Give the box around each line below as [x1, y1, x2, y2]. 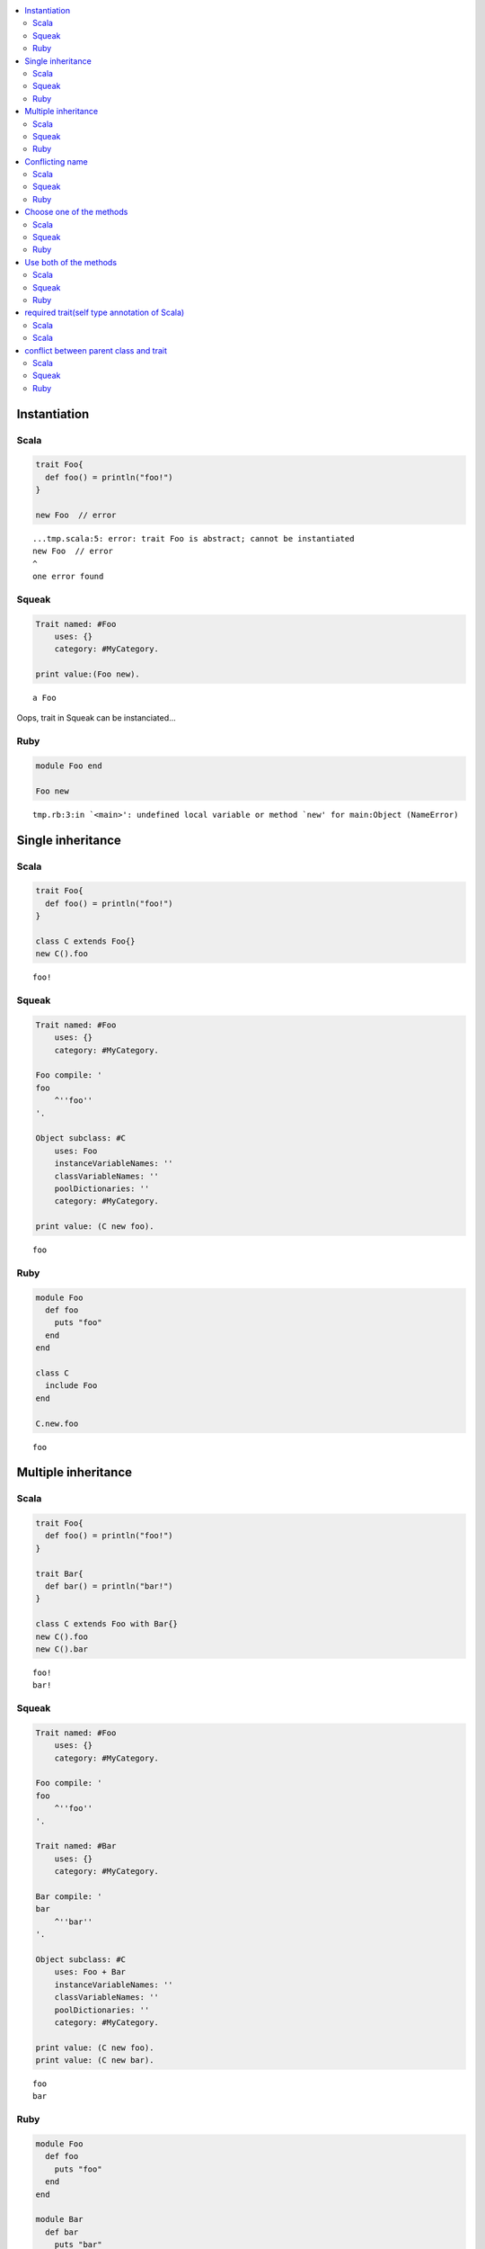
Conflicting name [24, 156, 89, 166]
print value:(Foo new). [35, 669, 141, 679]
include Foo [45, 1381, 98, 1391]
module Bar [35, 2214, 84, 2225]
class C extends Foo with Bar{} [35, 1619, 179, 1629]
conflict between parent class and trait [24, 345, 168, 355]
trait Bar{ [35, 1568, 84, 1579]
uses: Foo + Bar [54, 1967, 126, 1977]
